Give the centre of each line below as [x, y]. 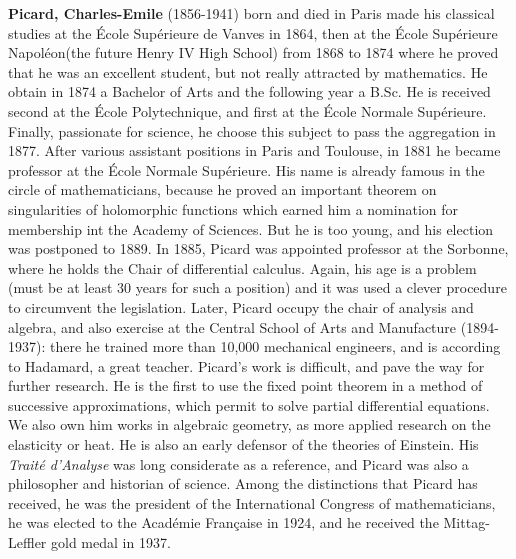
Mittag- [466, 522]
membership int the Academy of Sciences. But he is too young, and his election [251, 228]
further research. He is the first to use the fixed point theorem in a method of [245, 385]
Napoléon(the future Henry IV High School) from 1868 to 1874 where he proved [253, 52]
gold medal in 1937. [110, 542]
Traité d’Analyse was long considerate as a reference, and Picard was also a [238, 463]
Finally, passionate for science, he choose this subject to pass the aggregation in [252, 130]
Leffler [27, 542]
